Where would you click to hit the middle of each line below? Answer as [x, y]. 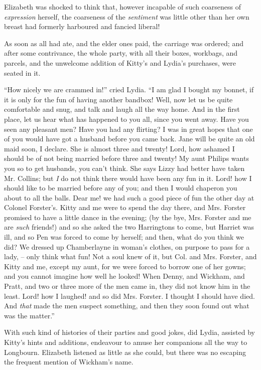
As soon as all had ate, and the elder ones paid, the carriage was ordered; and [124, 43]
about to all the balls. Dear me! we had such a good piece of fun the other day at [129, 197]
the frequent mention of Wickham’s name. [69, 362]
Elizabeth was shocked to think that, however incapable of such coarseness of [123, 7]
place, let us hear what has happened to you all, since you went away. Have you [126, 119]
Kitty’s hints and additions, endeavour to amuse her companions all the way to [126, 342]
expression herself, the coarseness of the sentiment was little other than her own [127, 16]
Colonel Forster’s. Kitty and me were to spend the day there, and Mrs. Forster [125, 207]
